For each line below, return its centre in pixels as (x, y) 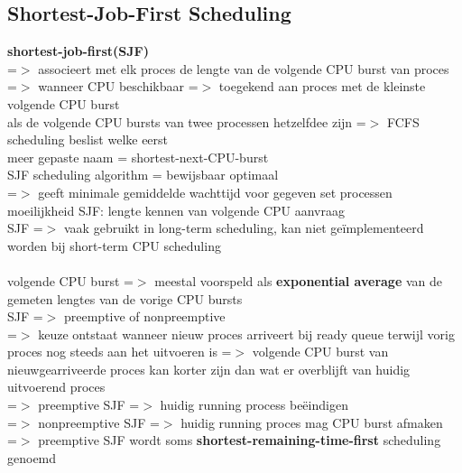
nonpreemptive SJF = (99, 422)
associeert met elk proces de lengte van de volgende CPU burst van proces (244, 68)
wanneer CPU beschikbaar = (118, 86)
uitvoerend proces (56, 387)
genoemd (32, 457)
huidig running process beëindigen (254, 405)
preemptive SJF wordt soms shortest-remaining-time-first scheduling (240, 440)
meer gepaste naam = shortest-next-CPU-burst (138, 157)
